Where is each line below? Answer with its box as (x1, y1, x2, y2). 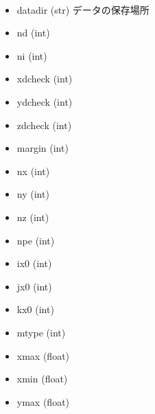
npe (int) (16, 233, 55, 247)
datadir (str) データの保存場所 (16, 2, 150, 16)
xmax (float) (16, 348, 70, 363)
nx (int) (16, 163, 50, 178)
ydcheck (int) (16, 94, 73, 108)
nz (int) (16, 209, 49, 224)
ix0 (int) (16, 256, 52, 271)
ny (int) (16, 187, 49, 201)
